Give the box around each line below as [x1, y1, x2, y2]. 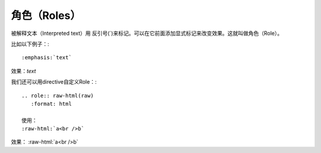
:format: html [30, 100, 72, 107]
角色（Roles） [11, 9, 81, 22]
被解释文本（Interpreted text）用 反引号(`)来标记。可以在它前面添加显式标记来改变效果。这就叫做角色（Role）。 [11, 30, 283, 37]
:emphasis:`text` [21, 54, 72, 61]
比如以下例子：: [11, 40, 50, 47]
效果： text [11, 67, 36, 74]
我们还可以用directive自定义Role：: [11, 78, 97, 85]
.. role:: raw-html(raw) [21, 92, 94, 99]
